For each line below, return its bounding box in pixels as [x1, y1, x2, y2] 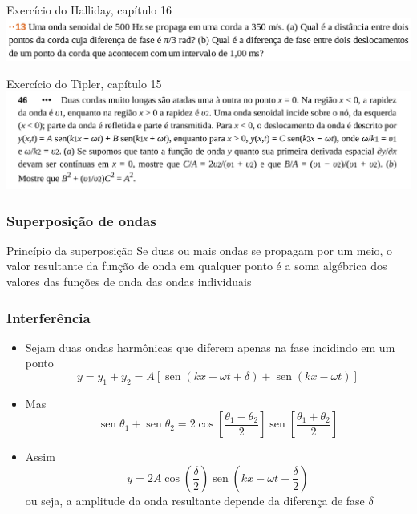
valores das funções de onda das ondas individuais [6, 273, 252, 289]
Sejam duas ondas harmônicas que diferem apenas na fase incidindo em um [25, 338, 395, 355]
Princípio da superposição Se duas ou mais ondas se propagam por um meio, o [6, 241, 393, 258]
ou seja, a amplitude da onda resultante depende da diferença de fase [25, 492, 365, 508]
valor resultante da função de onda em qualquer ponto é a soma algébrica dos [6, 257, 387, 274]
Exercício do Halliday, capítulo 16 [6, 2, 172, 18]
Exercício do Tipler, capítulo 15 [6, 75, 162, 91]
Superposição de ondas [6, 210, 156, 230]
